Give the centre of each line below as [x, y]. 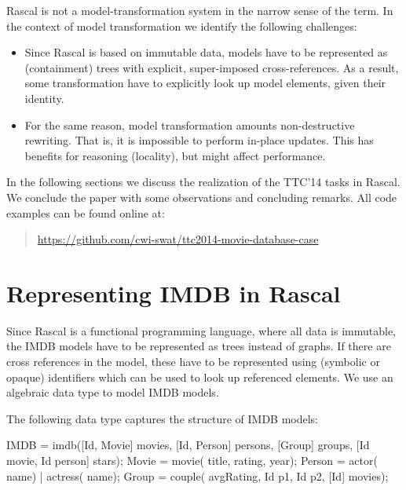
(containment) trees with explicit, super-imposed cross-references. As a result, [212, 67]
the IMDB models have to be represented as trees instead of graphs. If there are [199, 346]
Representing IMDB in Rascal [174, 293]
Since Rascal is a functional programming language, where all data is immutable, [201, 330]
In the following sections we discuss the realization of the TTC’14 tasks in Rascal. [203, 182]
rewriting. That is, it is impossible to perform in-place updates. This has [199, 140]
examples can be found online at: [86, 212]
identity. [44, 98]
